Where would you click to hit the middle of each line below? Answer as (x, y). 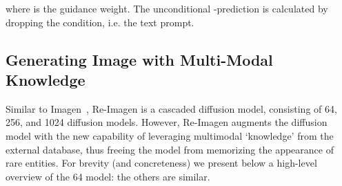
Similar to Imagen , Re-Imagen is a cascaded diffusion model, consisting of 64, (171, 108)
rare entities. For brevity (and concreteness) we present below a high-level (161, 163)
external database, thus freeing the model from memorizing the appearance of (170, 149)
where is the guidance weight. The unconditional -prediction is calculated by (167, 8)
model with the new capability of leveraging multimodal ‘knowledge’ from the (170, 135)
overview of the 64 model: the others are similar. (108, 176)
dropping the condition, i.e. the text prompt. (100, 22)
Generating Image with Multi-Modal (139, 59)
